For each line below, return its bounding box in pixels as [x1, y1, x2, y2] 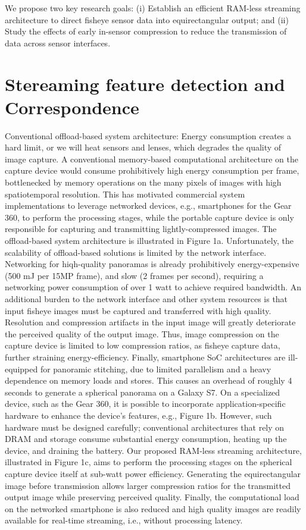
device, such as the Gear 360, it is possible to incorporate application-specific [5, 397, 286, 410]
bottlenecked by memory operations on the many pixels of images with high [5, 176, 282, 189]
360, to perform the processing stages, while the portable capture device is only [5, 211, 294, 223]
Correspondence [5, 95, 139, 119]
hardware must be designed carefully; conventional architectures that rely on [5, 421, 285, 433]
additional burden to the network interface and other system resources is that [5, 293, 288, 305]
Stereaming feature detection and [5, 71, 285, 96]
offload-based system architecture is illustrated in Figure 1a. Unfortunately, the [5, 234, 293, 247]
